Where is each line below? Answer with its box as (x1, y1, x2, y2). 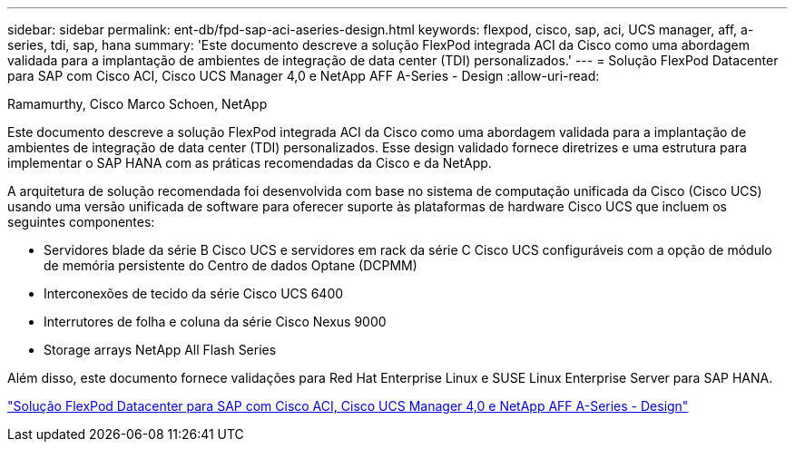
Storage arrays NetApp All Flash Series (44, 342, 277, 357)
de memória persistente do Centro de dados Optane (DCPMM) (44, 258, 417, 273)
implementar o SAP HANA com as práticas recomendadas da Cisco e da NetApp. (7, 155, 492, 171)
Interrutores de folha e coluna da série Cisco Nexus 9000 (44, 314, 387, 329)
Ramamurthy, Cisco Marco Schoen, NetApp (7, 96, 268, 112)
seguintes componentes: (7, 214, 155, 229)
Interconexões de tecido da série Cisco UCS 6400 (44, 286, 344, 301)
